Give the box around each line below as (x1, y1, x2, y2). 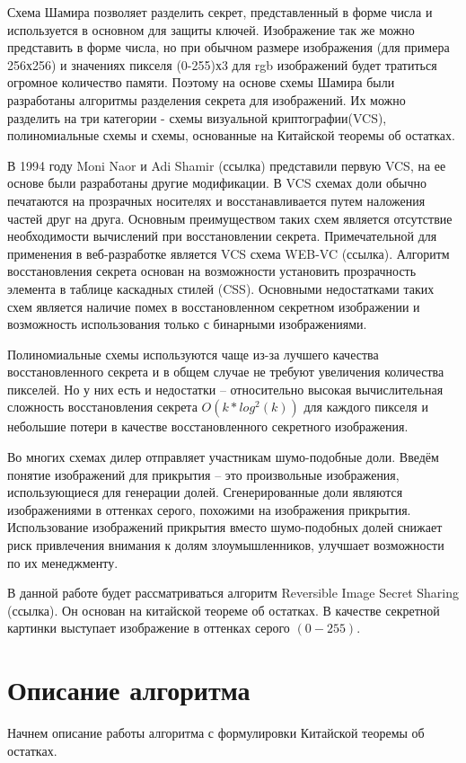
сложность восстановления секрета (7, 397, 198, 416)
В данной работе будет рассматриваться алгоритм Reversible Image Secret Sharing (7, 583, 459, 602)
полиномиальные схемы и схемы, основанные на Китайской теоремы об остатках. (7, 126, 455, 145)
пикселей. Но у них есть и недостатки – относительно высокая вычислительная (7, 379, 444, 398)
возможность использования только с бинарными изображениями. (7, 315, 367, 333)
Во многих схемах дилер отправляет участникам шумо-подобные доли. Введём (7, 448, 439, 466)
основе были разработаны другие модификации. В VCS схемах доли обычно (7, 173, 426, 192)
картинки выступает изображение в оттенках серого (7, 618, 290, 637)
